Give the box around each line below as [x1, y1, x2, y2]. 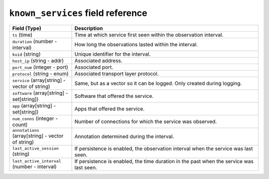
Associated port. [74, 64, 114, 71]
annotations [12, 127, 39, 133]
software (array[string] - [12, 89, 68, 96]
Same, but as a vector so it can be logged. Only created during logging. [74, 80, 242, 87]
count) [12, 121, 28, 128]
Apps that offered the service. [74, 105, 145, 112]
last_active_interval [12, 159, 62, 164]
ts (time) [12, 31, 32, 38]
